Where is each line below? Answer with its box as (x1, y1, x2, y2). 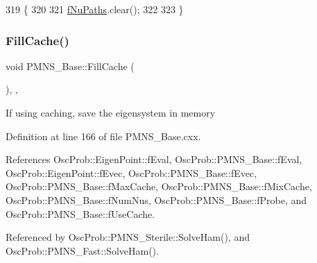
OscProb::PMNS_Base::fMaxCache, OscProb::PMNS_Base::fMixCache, (6, 179, 312, 194)
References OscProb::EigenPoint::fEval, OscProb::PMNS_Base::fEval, (6, 152, 302, 167)
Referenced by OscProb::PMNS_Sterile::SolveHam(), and (6, 230, 250, 244)
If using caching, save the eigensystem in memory (6, 105, 216, 119)
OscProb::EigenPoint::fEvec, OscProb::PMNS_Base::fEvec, (6, 165, 257, 180)
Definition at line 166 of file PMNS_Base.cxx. (6, 128, 201, 143)
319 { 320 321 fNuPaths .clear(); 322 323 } (6, 2, 184, 16)
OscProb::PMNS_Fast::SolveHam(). (6, 243, 159, 257)
